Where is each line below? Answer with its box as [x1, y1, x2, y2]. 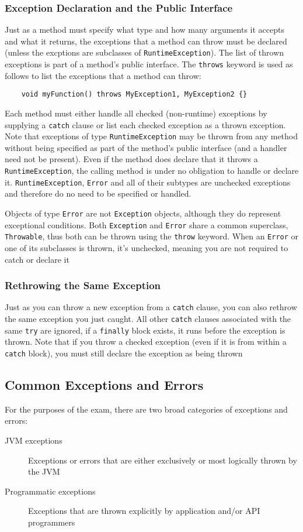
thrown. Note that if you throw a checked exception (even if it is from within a [5, 335, 287, 348]
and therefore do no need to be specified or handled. [5, 187, 191, 200]
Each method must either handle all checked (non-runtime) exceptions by [5, 107, 267, 119]
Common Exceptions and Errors [5, 375, 204, 393]
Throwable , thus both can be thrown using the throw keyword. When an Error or [5, 230, 299, 242]
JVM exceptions [5, 434, 62, 446]
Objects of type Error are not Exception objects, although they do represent [5, 207, 281, 219]
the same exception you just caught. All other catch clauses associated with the [5, 313, 291, 324]
